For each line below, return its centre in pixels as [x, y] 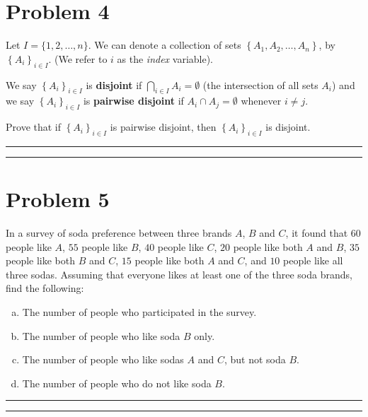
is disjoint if [114, 84]
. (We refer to [78, 58]
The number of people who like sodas [103, 359]
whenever [261, 101]
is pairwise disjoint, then [163, 127]
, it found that [317, 233]
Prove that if [34, 127]
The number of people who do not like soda [117, 383]
